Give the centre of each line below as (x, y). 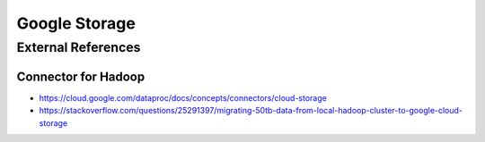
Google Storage (76, 23)
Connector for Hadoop (81, 76)
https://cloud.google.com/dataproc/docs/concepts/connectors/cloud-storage (183, 97)
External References (79, 47)
